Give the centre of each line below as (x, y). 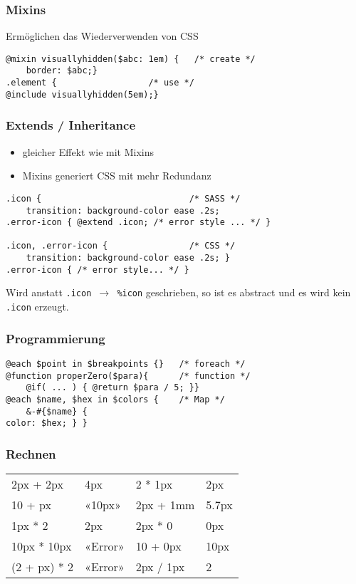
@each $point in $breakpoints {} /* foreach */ (126, 364)
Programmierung (56, 338)
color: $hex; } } (47, 423)
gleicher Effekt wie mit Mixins (88, 151)
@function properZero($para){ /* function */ (128, 376)
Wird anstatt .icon (49, 292)
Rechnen (31, 453)
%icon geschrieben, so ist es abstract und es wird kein (234, 292)
